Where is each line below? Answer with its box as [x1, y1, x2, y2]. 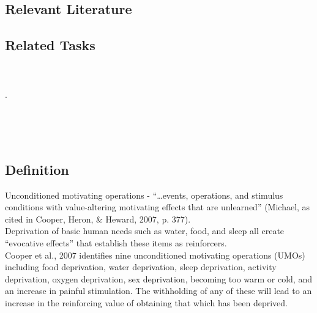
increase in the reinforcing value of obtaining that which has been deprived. [5, 296, 288, 309]
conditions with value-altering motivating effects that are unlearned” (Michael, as [5, 201, 310, 213]
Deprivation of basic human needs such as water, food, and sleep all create [5, 224, 285, 237]
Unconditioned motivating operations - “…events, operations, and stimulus [5, 188, 283, 201]
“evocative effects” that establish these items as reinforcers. [5, 236, 227, 249]
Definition [5, 160, 69, 179]
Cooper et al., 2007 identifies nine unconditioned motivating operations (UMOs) [5, 248, 305, 261]
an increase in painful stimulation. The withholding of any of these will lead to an [5, 284, 312, 297]
